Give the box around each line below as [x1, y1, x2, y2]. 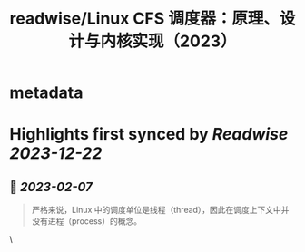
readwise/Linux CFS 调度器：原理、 [9, 8, 280, 29]
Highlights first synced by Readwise [9, 124, 289, 145]
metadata [9, 82, 84, 103]
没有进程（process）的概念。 [31, 216, 143, 227]
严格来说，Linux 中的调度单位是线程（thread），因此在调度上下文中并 [31, 205, 290, 216]
